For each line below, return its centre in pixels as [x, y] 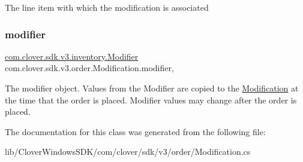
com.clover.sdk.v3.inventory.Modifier [72, 56]
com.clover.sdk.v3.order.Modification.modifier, [89, 68]
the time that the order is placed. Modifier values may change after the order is [151, 100]
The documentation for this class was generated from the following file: [135, 131]
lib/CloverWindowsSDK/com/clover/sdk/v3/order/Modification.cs [128, 152]
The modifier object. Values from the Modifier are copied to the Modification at [152, 88]
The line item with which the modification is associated [107, 7]
